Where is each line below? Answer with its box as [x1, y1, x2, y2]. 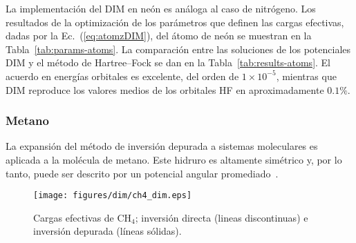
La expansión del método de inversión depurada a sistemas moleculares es [6, 139, 318, 153]
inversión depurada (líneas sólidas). [33, 224, 182, 238]
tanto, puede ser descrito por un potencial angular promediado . [6, 166, 279, 180]
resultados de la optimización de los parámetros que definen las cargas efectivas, [6, 14, 344, 29]
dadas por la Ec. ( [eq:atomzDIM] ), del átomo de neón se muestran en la [6, 28, 312, 43]
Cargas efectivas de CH [33, 210, 132, 224]
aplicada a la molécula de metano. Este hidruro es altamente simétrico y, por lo [6, 152, 342, 166]
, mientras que [276, 68, 337, 83]
